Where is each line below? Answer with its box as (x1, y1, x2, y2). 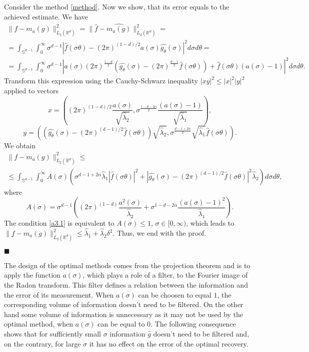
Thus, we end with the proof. (116, 228, 206, 238)
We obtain (4, 140, 36, 150)
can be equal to (97, 319, 145, 329)
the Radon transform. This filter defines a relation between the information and (4, 280, 248, 290)
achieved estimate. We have (4, 11, 88, 21)
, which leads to (186, 218, 234, 228)
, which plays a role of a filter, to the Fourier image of (82, 270, 248, 280)
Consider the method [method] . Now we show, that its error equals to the (4, 1, 229, 11)
